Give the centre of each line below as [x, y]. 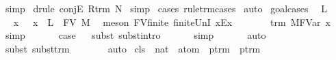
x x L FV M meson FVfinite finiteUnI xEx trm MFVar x [172, 21]
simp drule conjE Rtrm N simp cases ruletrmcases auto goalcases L [166, 8]
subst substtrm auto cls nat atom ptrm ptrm [133, 48]
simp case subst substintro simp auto [135, 35]
